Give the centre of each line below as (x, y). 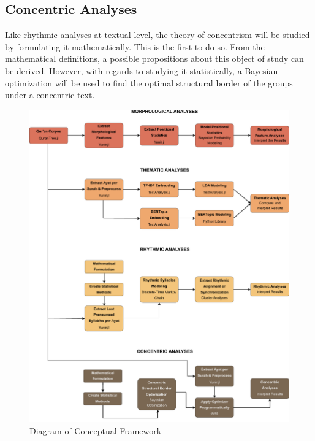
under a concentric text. (50, 95)
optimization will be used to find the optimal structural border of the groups (149, 82)
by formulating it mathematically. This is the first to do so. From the (135, 46)
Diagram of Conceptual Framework (96, 430)
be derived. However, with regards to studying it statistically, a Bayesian (142, 70)
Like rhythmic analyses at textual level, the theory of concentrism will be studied (157, 35)
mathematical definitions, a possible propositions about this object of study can (154, 59)
